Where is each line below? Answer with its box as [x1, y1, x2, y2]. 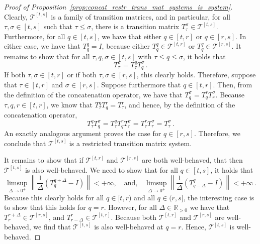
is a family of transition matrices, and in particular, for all [51, 11, 231, 22]
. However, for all [104, 202, 157, 212]
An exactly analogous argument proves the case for [4, 128, 161, 139]
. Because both [111, 211, 156, 222]
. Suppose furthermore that [97, 79, 181, 89]
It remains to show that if [4, 155, 83, 165]
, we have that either [97, 31, 161, 41]
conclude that [4, 138, 46, 148]
